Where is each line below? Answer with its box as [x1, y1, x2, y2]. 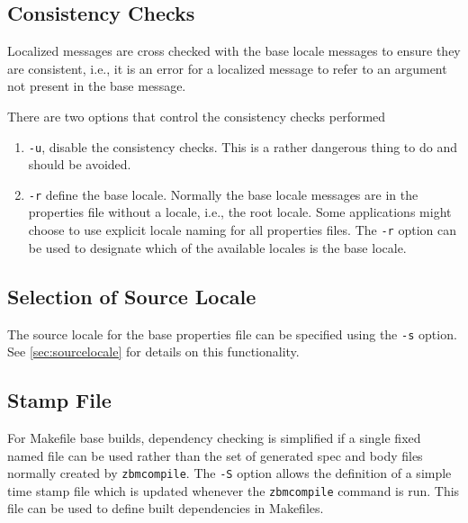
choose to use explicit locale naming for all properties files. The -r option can [28, 221, 456, 239]
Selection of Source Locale [7, 282, 256, 310]
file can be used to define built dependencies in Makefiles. [7, 499, 324, 518]
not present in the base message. [7, 77, 186, 95]
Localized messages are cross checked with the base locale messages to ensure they [7, 41, 461, 60]
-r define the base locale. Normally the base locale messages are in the [28, 185, 418, 203]
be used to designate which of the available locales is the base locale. [28, 238, 407, 257]
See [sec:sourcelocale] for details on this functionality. [7, 342, 300, 361]
